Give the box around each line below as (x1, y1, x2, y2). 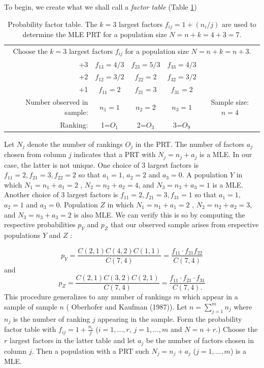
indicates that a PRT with (74, 149, 156, 160)
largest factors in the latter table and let (9, 335, 136, 346)
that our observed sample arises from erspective (110, 219, 259, 230)
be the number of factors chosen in (146, 335, 254, 346)
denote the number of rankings (27, 138, 123, 149)
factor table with (4, 324, 56, 334)
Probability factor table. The (8, 18, 97, 29)
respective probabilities (4, 219, 76, 230)
